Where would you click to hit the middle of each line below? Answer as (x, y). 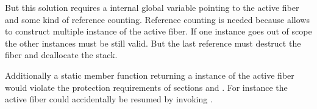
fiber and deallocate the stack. (61, 55)
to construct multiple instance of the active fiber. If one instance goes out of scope (158, 31)
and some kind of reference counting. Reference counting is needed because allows (157, 19)
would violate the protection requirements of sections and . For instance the (146, 87)
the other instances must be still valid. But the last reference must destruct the (153, 43)
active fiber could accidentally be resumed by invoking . (109, 99)
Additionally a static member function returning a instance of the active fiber (150, 75)
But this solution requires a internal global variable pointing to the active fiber (152, 7)
